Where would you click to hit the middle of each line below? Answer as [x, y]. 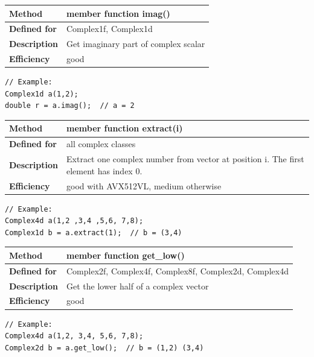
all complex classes [101, 144]
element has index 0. [104, 170]
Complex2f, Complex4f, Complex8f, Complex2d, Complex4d [178, 270]
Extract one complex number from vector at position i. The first [185, 159]
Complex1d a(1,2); [42, 94]
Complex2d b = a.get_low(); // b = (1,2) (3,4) [104, 348]
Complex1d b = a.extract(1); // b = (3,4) [94, 232]
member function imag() [118, 13]
